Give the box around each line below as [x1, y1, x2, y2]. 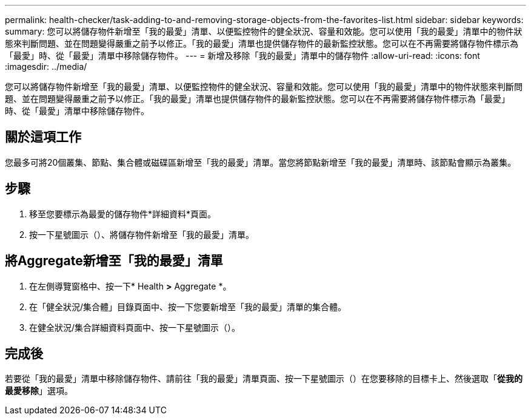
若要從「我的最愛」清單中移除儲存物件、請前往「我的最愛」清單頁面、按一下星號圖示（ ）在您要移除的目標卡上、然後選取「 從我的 [5, 373, 523, 384]
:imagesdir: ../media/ [5, 61, 87, 72]
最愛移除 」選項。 [5, 385, 73, 396]
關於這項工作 [5, 129, 81, 145]
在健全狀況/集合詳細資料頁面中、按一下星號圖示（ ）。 [29, 322, 241, 333]
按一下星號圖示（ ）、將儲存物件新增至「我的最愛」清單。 [29, 229, 254, 240]
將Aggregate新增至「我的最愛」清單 [5, 253, 223, 269]
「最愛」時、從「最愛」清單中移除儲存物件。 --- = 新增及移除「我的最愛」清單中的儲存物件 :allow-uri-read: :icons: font [5, 50, 480, 61]
